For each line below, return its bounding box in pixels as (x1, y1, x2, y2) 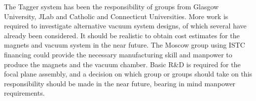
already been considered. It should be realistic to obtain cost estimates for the (4, 30, 240, 40)
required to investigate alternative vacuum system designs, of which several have (4, 21, 247, 31)
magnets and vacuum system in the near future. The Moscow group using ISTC (4, 40, 245, 50)
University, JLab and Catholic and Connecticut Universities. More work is (4, 11, 228, 21)
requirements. (4, 88, 45, 98)
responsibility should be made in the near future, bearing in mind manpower (4, 78, 236, 88)
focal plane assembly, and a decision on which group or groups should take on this (4, 69, 253, 79)
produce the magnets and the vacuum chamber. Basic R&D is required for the (4, 59, 241, 69)
